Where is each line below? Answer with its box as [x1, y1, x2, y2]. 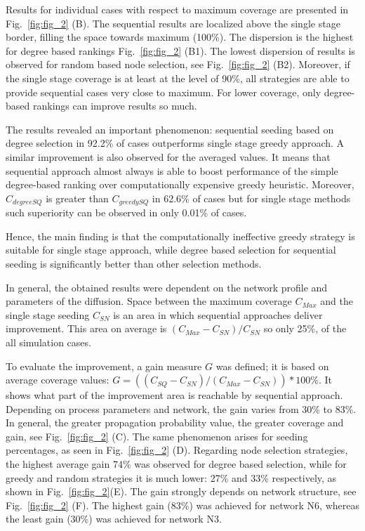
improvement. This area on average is [6, 321, 167, 336]
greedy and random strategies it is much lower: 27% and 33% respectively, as [6, 470, 337, 485]
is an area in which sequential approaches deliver [113, 307, 323, 322]
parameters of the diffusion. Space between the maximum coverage [6, 294, 292, 308]
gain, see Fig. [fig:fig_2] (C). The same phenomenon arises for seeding [6, 428, 308, 443]
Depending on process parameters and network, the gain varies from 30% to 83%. [6, 401, 357, 416]
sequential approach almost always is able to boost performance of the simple [6, 163, 338, 178]
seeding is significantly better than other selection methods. [6, 256, 262, 270]
